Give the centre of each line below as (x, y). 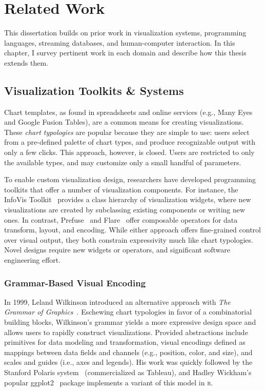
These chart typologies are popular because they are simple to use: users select (127, 132)
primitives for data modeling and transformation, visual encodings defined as (125, 342)
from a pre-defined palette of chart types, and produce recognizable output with (130, 142)
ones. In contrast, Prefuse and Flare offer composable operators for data (121, 219)
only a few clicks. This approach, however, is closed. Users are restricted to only (129, 152)
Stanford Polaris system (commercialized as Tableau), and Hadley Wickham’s (128, 372)
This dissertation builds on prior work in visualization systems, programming (125, 33)
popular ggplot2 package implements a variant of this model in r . (109, 382)
